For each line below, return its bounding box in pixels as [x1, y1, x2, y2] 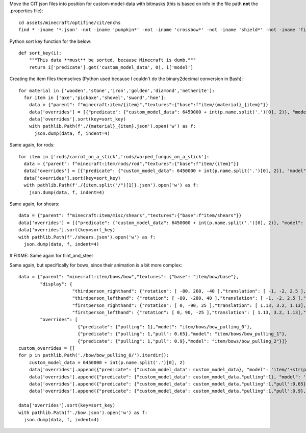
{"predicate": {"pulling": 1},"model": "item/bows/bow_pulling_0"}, [77, 324, 252, 329]
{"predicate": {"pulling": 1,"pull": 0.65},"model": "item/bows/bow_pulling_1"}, [77, 331, 288, 337]
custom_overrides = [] [18, 345, 75, 351]
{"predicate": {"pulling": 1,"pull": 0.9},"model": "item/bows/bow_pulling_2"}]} [77, 338, 288, 344]
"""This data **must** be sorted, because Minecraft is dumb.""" [29, 57, 196, 63]
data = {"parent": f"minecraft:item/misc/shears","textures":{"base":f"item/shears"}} [18, 212, 242, 219]
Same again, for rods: [9, 142, 55, 148]
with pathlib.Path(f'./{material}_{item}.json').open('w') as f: [29, 123, 196, 129]
